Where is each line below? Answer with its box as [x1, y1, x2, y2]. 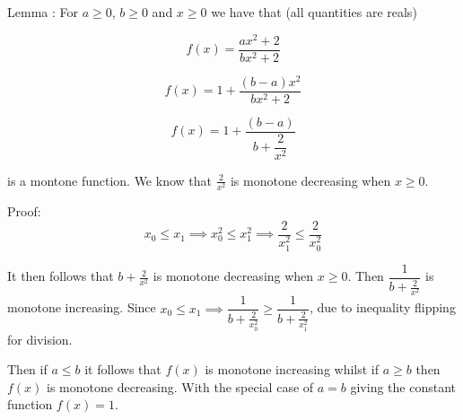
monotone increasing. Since [7, 298, 156, 317]
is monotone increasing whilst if [205, 360, 380, 379]
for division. [7, 329, 73, 348]
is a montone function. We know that [7, 171, 212, 189]
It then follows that [7, 267, 114, 285]
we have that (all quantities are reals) [211, 3, 417, 21]
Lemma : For [7, 3, 78, 21]
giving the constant [350, 377, 457, 396]
